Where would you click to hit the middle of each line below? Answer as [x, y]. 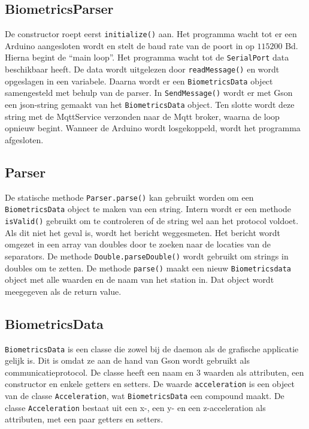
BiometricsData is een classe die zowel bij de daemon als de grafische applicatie [152, 348]
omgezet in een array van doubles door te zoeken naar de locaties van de [138, 244]
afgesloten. [24, 139]
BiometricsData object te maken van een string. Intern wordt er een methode [148, 209]
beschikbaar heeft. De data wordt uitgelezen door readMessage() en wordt [142, 69]
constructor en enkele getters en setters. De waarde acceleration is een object [150, 384]
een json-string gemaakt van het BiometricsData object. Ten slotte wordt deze [150, 105]
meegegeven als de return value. [63, 291]
